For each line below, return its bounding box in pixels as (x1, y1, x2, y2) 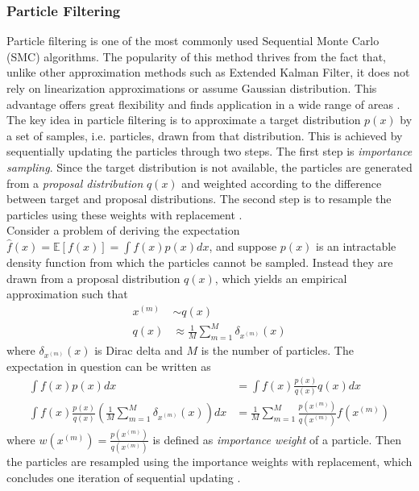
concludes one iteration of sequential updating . (6, 468, 241, 485)
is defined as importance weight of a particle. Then (152, 431, 401, 447)
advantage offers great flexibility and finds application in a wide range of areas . (6, 95, 400, 112)
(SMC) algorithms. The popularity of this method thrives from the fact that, (6, 48, 386, 64)
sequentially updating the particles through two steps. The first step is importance (6, 143, 413, 160)
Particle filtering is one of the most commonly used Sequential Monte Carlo (6, 32, 380, 49)
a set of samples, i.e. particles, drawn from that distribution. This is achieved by (6, 127, 403, 144)
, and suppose (209, 237, 277, 254)
